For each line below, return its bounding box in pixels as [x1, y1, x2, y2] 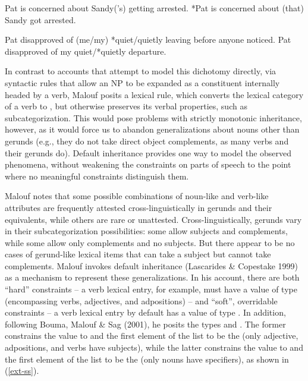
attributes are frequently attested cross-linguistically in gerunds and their [5, 201, 272, 213]
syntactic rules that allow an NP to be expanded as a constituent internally [5, 76, 280, 89]
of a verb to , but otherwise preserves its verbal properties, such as [5, 100, 247, 112]
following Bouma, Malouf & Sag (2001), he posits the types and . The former [5, 317, 286, 330]
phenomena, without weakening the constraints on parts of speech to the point [5, 158, 291, 171]
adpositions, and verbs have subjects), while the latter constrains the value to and [5, 341, 303, 354]
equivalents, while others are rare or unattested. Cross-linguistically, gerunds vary [5, 213, 302, 225]
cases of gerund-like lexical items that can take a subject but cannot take [5, 248, 271, 260]
